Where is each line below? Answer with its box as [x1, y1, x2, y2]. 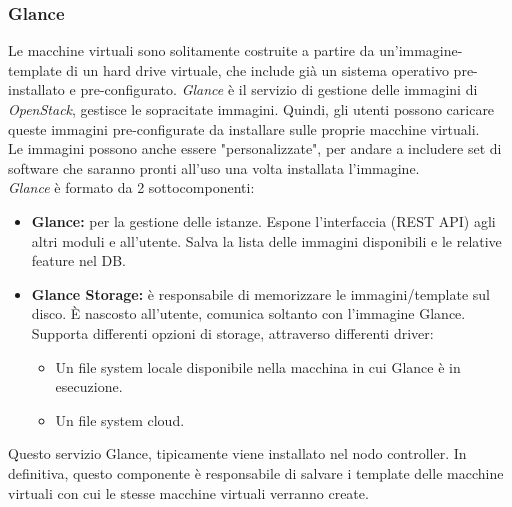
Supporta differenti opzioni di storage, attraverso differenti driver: [31, 322, 434, 343]
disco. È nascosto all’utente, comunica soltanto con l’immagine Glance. [31, 303, 466, 324]
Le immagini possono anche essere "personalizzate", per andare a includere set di [8, 138, 502, 159]
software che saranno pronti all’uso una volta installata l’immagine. [8, 157, 420, 178]
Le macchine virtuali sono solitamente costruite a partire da [8, 40, 375, 61]
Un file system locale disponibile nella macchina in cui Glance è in [55, 356, 461, 377]
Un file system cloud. [55, 409, 185, 430]
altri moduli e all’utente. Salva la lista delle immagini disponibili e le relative [31, 230, 502, 251]
